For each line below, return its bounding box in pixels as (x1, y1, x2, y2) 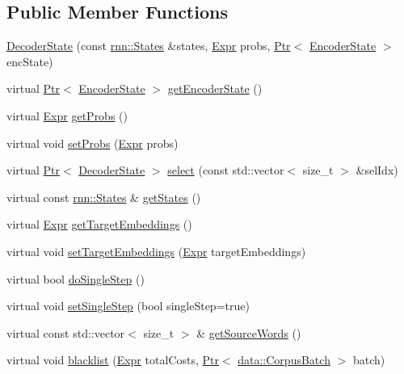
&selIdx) (356, 162, 398, 179)
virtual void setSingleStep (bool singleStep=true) (6, 297, 250, 314)
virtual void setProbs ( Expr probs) (6, 134, 179, 151)
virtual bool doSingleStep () (6, 270, 145, 287)
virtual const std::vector (6, 324, 125, 341)
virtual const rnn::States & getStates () (6, 188, 201, 205)
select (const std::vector (167, 162, 284, 179)
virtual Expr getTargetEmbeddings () (6, 216, 192, 233)
